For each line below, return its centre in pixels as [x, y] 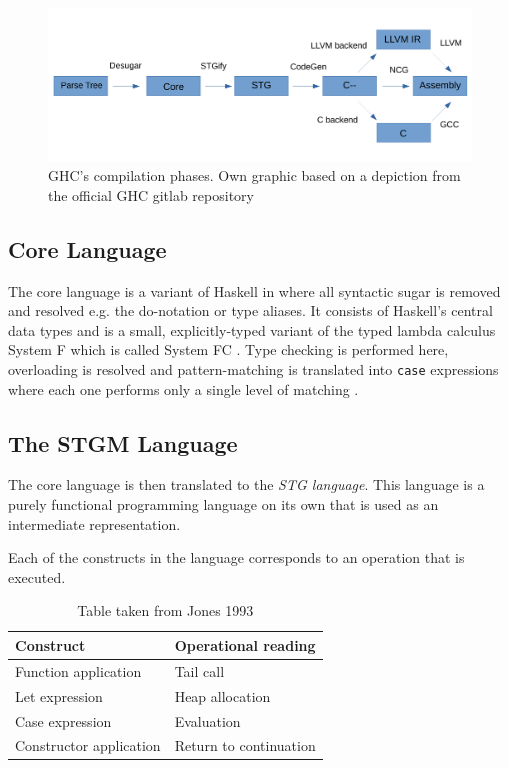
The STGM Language [123, 442]
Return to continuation [245, 745]
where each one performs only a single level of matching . [183, 388]
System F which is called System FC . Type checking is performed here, [228, 349]
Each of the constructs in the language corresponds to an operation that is [236, 557]
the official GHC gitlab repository [151, 194]
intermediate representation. [94, 523]
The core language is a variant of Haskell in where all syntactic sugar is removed [254, 290]
